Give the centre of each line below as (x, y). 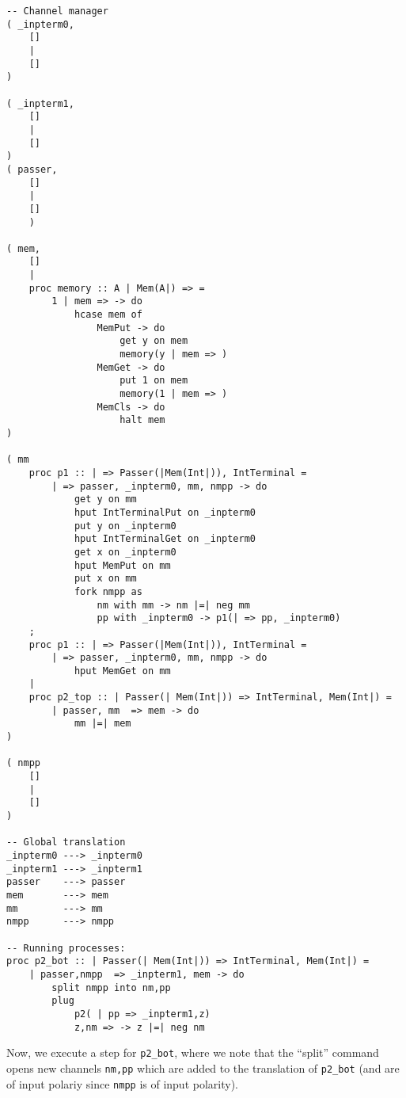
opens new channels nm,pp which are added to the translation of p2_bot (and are (203, 1067)
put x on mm (105, 579)
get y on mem (154, 341)
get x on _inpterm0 (125, 552)
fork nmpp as (108, 591)
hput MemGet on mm (122, 671)
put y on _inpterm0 (125, 526)
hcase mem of (108, 315)
